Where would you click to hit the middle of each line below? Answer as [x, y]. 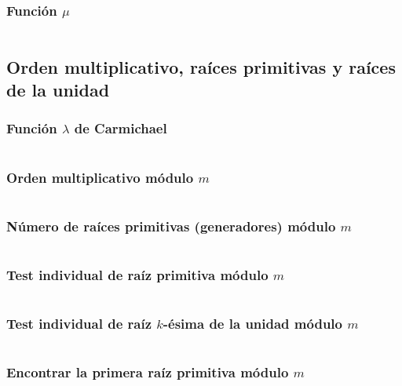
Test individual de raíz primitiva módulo [137, 274]
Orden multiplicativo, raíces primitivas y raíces [201, 66]
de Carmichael [121, 128]
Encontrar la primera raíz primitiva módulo [148, 372]
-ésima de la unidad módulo [252, 324]
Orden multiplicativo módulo [100, 177]
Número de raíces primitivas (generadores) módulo [171, 226]
